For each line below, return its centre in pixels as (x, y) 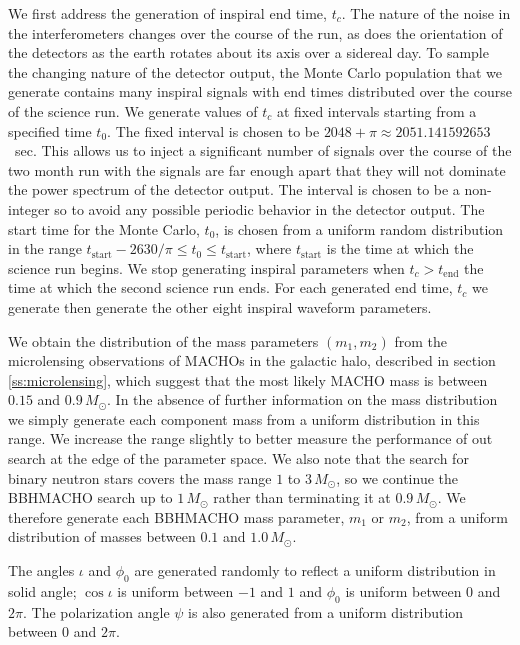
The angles (41, 570)
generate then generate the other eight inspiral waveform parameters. (220, 306)
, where (269, 248)
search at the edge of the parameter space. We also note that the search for (238, 458)
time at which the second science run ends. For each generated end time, (230, 287)
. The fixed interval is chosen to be (213, 130)
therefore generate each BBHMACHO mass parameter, (176, 516)
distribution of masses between (102, 536)
